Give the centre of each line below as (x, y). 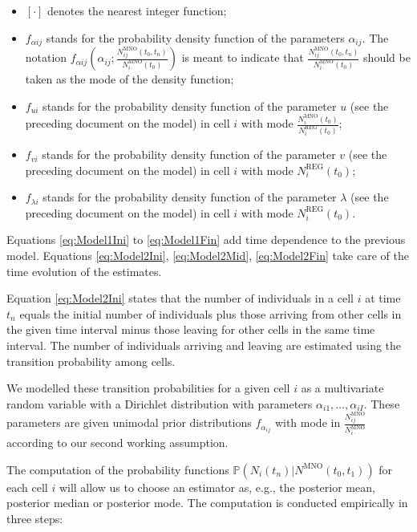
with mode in (308, 422)
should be (387, 57)
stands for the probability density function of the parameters (195, 37)
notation (46, 57)
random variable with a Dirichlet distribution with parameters (160, 403)
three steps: (35, 518)
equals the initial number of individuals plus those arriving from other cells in (211, 313)
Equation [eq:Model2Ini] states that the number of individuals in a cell (180, 298)
